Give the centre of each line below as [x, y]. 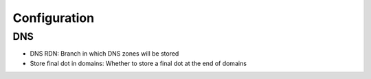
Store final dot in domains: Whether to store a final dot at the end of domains [138, 63]
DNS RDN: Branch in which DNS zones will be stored [104, 54]
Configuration [54, 18]
